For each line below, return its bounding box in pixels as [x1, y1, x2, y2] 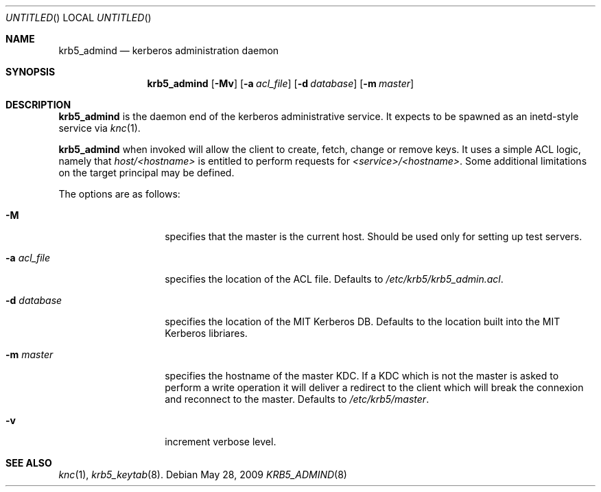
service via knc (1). [58, 122, 141, 134]
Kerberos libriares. [165, 327, 248, 339]
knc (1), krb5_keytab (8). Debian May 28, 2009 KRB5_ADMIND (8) [58, 469, 347, 480]
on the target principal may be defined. [58, 167, 235, 178]
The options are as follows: [58, 188, 180, 200]
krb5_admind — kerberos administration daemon [58, 45, 279, 56]
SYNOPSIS [5, 66, 56, 78]
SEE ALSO [5, 457, 52, 469]
